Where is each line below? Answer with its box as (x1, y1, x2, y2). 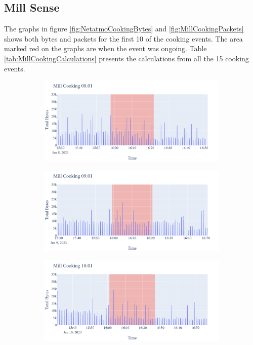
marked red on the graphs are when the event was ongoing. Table (4, 43, 207, 54)
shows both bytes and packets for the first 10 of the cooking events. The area (4, 33, 243, 44)
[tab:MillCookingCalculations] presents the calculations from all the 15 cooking (4, 53, 249, 63)
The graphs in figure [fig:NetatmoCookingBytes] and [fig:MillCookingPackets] (4, 23, 244, 34)
